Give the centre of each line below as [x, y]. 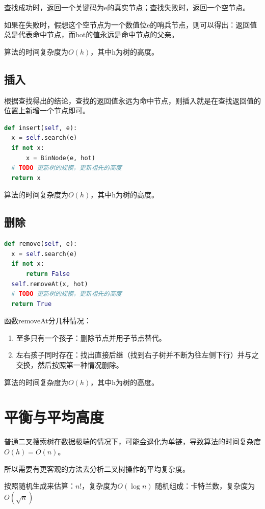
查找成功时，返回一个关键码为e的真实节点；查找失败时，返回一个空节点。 [127, 7]
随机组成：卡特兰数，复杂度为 [205, 486]
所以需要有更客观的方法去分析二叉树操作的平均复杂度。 [97, 468]
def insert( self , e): [41, 128]
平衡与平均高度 [54, 417]
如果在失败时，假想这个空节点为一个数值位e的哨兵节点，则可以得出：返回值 [131, 24]
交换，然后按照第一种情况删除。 [70, 365]
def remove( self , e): [41, 244]
